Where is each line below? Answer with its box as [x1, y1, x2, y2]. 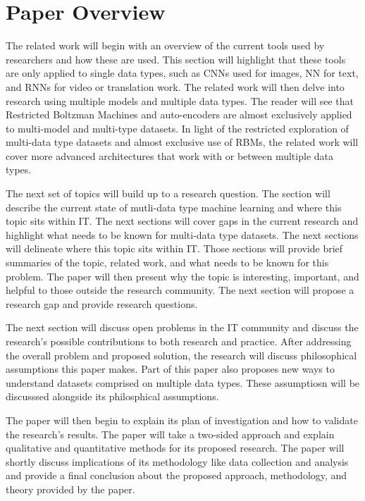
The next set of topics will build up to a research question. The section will [6, 186, 330, 201]
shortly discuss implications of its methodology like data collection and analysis [6, 454, 349, 469]
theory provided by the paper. [6, 481, 135, 496]
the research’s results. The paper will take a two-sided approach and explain [6, 426, 335, 441]
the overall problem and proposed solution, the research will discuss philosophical [6, 347, 357, 362]
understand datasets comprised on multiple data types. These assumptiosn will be [6, 375, 360, 390]
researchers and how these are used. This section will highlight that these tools [6, 51, 346, 66]
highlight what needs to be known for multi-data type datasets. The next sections [6, 227, 359, 242]
